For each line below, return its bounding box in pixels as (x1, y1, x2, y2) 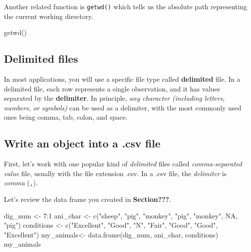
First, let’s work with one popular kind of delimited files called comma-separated (4, 159, 242, 169)
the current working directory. (4, 11, 93, 21)
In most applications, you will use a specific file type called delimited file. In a (4, 74, 240, 84)
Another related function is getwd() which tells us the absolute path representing (4, 1, 247, 11)
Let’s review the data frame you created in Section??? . (4, 194, 171, 204)
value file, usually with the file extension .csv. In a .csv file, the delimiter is (4, 168, 227, 178)
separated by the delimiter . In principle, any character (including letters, (4, 93, 225, 103)
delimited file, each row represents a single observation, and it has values (4, 83, 220, 93)
